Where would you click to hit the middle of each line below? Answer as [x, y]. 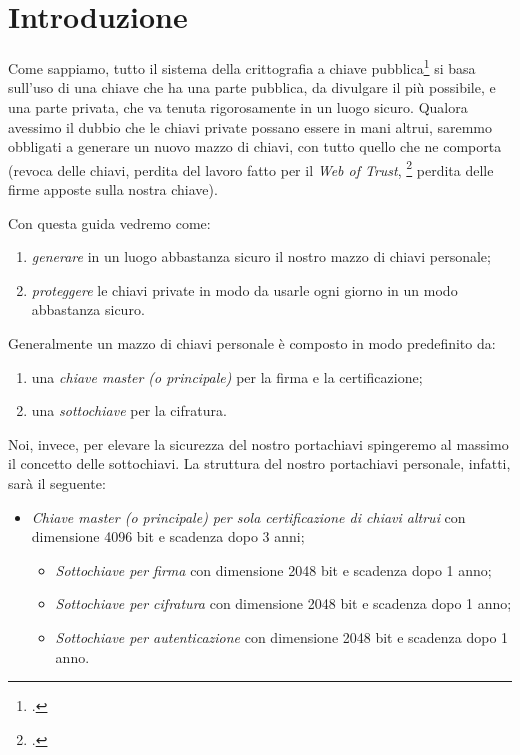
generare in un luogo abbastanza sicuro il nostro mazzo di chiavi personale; [261, 256]
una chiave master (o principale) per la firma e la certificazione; [227, 376]
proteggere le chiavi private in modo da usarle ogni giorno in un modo [244, 289]
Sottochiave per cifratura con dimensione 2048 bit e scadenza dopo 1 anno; [283, 603]
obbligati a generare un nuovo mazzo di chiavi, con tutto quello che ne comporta [255, 146]
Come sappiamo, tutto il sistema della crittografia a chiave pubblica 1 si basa [242, 66]
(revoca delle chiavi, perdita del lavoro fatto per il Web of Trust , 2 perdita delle [251, 168]
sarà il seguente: [57, 482]
